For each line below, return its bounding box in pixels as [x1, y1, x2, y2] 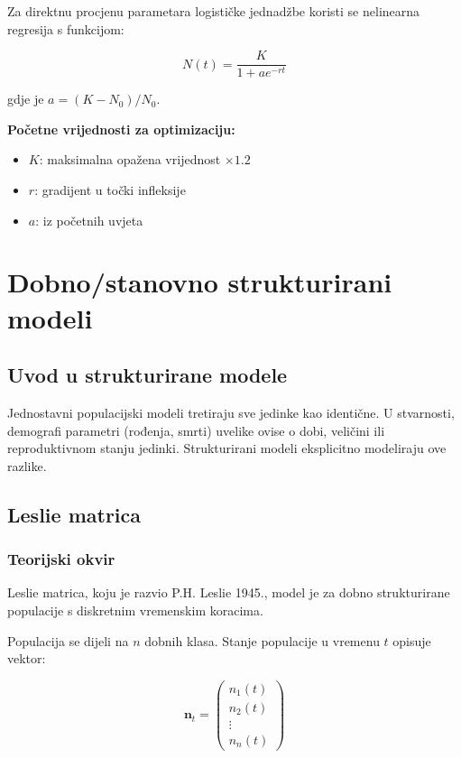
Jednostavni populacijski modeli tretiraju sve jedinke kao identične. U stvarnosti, [7, 402, 455, 421]
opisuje [392, 631, 431, 650]
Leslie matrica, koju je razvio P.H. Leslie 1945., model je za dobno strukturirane [7, 583, 450, 602]
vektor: [7, 649, 46, 668]
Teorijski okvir [7, 548, 115, 570]
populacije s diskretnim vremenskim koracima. [7, 600, 263, 619]
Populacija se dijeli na [7, 631, 129, 650]
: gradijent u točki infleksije [34, 180, 186, 199]
